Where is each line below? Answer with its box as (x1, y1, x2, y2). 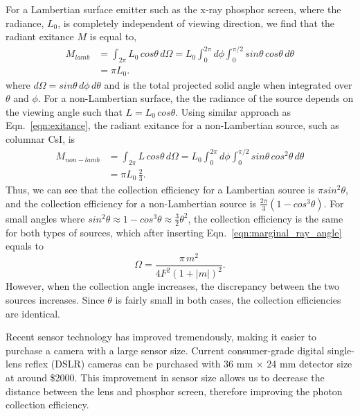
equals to (6, 239, 44, 253)
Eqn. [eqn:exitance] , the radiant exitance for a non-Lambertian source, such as (6, 118, 339, 132)
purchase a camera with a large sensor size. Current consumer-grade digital (6, 343, 325, 357)
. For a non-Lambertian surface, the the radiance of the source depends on (37, 91, 354, 105)
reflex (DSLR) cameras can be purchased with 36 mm (25, 356, 253, 371)
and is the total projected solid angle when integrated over (104, 77, 352, 92)
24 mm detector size (267, 356, 352, 371)
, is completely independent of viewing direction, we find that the (57, 15, 335, 30)
